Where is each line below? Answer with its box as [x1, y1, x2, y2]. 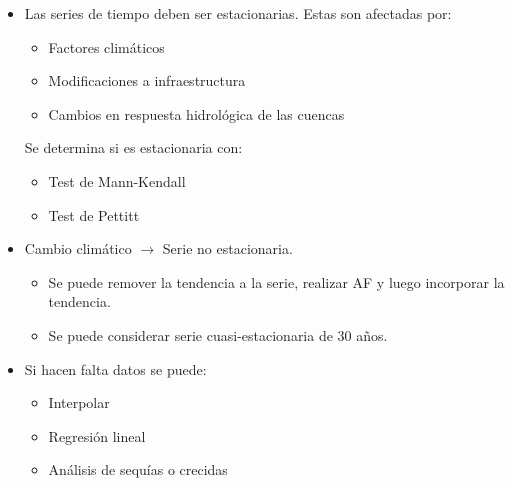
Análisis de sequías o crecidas [48, 459, 228, 480]
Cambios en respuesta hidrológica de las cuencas [48, 103, 345, 124]
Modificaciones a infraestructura [48, 70, 246, 91]
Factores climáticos [48, 36, 165, 57]
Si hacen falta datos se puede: [24, 358, 207, 379]
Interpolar [48, 392, 110, 413]
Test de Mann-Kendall [48, 170, 186, 191]
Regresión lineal [48, 425, 146, 446]
